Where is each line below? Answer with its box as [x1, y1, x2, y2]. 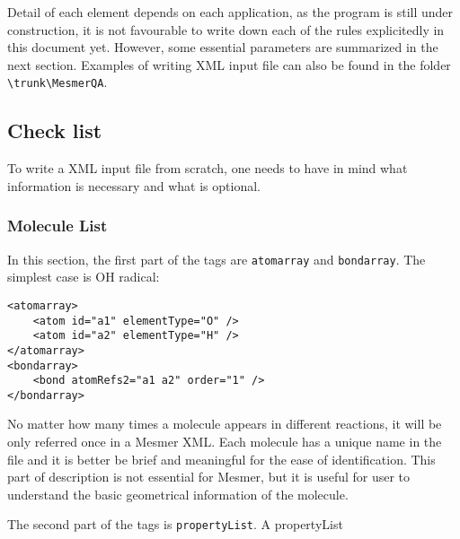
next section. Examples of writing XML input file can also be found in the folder [7, 55, 451, 74]
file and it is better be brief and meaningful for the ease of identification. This [7, 449, 436, 468]
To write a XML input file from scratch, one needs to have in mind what [7, 159, 408, 178]
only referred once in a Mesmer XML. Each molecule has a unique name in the [7, 432, 442, 451]
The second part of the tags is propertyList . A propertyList [7, 515, 343, 534]
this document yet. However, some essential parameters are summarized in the [7, 38, 438, 57]
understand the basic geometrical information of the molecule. [7, 484, 349, 503]
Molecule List [7, 214, 108, 237]
